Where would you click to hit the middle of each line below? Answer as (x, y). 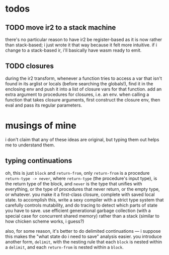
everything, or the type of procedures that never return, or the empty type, (82, 189)
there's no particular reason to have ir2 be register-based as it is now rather (84, 39)
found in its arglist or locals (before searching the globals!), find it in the (79, 83)
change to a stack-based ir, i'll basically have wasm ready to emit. (73, 50)
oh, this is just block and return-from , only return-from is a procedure (77, 173)
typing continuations (39, 161)
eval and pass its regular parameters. (44, 105)
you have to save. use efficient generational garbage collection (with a (78, 211)
